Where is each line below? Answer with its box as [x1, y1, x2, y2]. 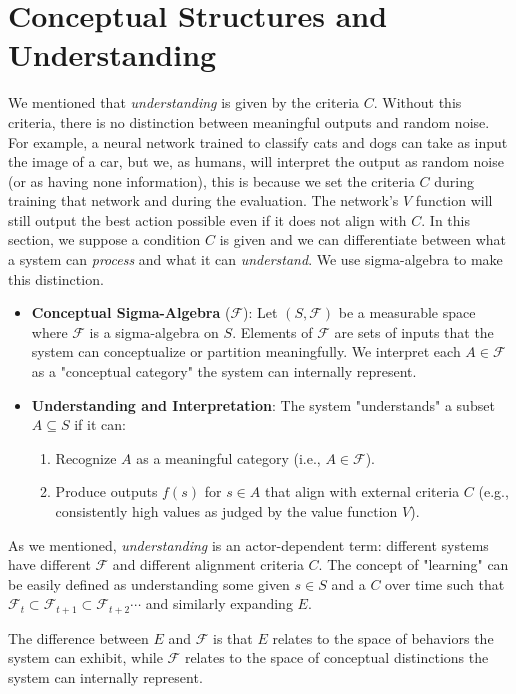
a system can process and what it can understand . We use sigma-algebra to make [8, 249, 503, 270]
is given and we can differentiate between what [219, 229, 506, 250]
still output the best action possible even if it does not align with [8, 209, 407, 230]
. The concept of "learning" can [318, 554, 509, 575]
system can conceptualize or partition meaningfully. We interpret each [31, 341, 461, 362]
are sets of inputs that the [334, 321, 494, 342]
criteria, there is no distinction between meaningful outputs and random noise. [8, 111, 490, 132]
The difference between [8, 627, 149, 648]
